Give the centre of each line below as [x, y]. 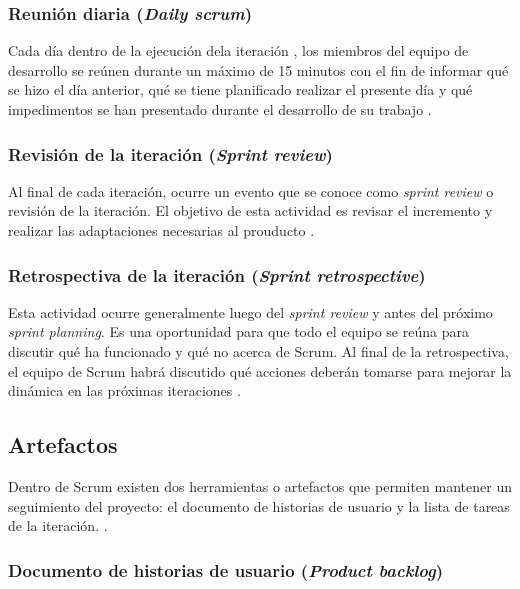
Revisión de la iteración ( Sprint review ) [170, 153]
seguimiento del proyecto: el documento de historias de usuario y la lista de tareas [259, 505]
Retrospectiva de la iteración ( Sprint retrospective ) [217, 274]
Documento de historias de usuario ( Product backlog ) [225, 569]
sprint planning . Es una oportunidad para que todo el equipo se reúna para [238, 331]
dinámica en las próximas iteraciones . [124, 390]
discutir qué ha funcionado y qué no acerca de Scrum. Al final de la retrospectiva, [258, 351]
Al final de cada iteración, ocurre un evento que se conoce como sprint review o [251, 190]
